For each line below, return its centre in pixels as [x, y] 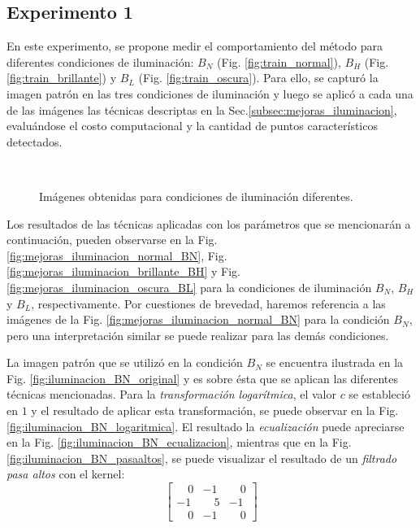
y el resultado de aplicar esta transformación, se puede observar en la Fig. [215, 410]
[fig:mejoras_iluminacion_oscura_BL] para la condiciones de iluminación [189, 287]
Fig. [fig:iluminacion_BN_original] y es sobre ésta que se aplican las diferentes [203, 378]
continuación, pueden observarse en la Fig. [112, 240]
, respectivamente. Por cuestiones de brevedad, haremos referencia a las [208, 303]
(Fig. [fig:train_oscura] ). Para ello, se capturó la [258, 78]
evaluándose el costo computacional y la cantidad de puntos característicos [192, 126]
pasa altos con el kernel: [66, 474]
